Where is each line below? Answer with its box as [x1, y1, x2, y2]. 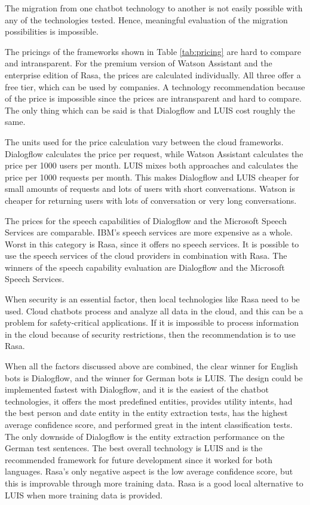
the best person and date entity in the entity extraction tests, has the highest [5, 406, 288, 419]
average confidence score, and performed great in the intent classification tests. [5, 418, 293, 430]
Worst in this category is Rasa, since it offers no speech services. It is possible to [5, 237, 299, 250]
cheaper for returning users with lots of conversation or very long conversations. [5, 194, 297, 206]
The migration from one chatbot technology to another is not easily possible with [5, 2, 303, 14]
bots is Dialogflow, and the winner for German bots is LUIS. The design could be [5, 371, 303, 384]
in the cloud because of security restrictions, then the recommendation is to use [5, 328, 296, 340]
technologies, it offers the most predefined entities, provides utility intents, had [5, 394, 293, 407]
